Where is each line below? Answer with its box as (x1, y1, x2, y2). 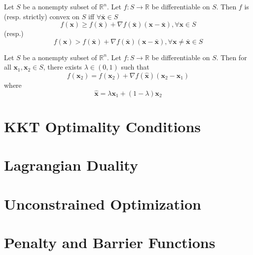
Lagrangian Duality (4, 155, 138, 175)
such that (121, 62, 149, 72)
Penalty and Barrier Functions (4, 232, 216, 253)
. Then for (216, 52, 247, 62)
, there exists (43, 62, 82, 72)
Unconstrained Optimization (4, 193, 202, 214)
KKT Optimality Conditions (4, 116, 201, 136)
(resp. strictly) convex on (4, 11, 80, 21)
